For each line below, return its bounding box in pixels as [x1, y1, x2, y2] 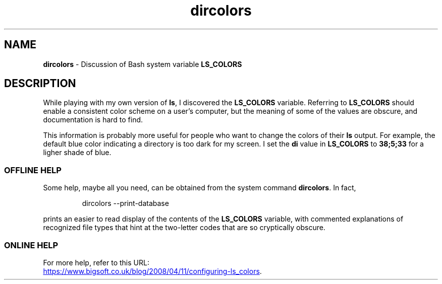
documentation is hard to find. [43, 115, 143, 124]
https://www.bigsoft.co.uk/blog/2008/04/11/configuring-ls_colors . [43, 266, 262, 275]
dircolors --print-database [82, 199, 169, 208]
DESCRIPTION [4, 77, 76, 90]
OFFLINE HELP [4, 165, 62, 175]
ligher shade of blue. [43, 148, 112, 157]
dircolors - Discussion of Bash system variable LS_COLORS [43, 59, 242, 68]
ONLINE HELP [4, 240, 59, 250]
